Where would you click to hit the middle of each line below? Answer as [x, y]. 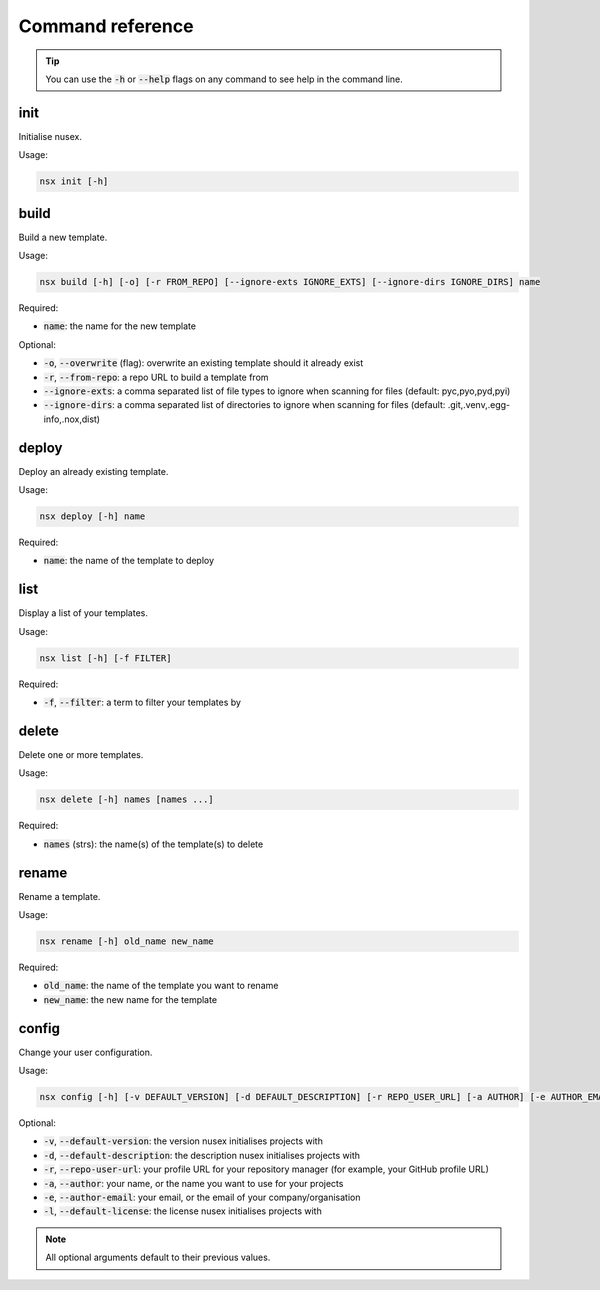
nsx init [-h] [74, 181]
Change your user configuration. [85, 1052]
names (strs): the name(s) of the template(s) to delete [153, 844]
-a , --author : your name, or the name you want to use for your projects [193, 1183]
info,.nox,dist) [71, 419]
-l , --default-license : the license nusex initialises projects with [182, 1211]
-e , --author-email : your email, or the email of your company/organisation [202, 1197]
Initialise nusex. [50, 136]
